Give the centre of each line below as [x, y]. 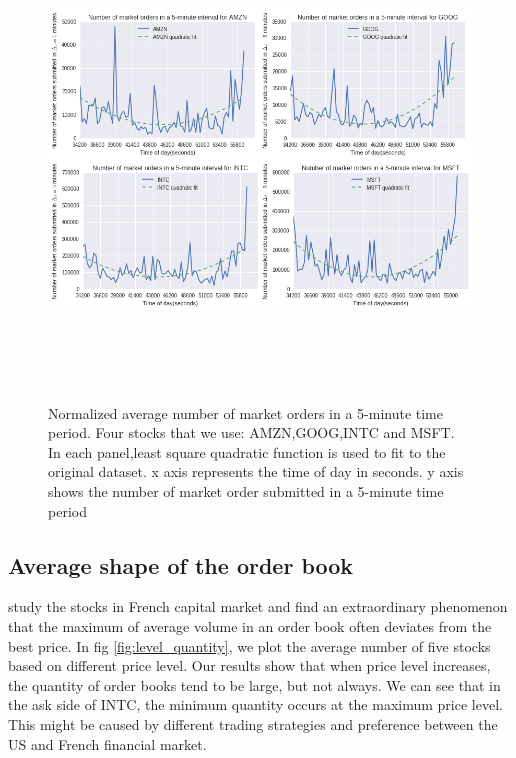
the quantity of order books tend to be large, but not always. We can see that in [254, 684]
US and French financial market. [107, 743]
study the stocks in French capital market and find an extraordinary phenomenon [258, 606]
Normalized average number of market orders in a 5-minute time [245, 412]
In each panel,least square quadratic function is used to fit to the [247, 451]
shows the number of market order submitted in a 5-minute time [246, 490]
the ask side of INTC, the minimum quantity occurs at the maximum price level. [255, 704]
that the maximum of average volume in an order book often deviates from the [250, 625]
